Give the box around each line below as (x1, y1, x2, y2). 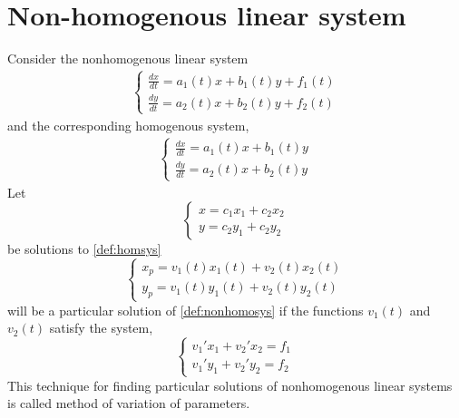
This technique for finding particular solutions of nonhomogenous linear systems (7, 375, 453, 394)
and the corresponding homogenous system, (7, 115, 249, 134)
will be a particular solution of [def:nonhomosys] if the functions (7, 300, 364, 319)
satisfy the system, (49, 318, 153, 337)
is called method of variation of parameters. (7, 394, 250, 413)
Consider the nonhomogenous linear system (7, 49, 249, 68)
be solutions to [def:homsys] (7, 239, 161, 258)
